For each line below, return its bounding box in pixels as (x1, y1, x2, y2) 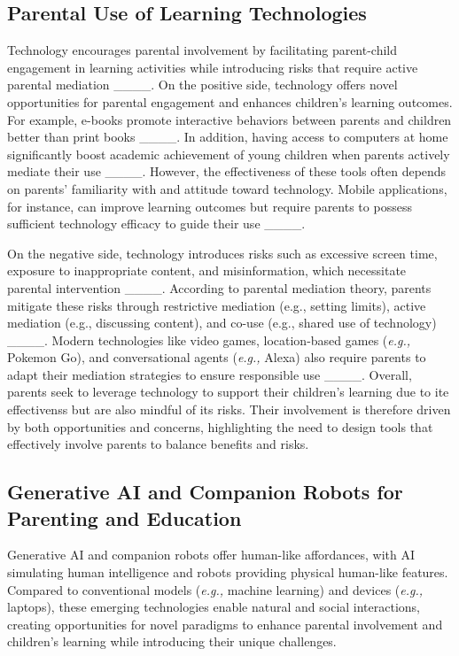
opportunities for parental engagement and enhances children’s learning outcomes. (7, 92, 453, 111)
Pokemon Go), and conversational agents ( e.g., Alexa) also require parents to (7, 348, 426, 367)
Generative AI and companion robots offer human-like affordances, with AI (7, 545, 416, 564)
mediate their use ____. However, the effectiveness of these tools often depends (7, 162, 447, 181)
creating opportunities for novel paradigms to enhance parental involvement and (7, 614, 443, 633)
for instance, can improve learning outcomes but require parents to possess (7, 197, 412, 215)
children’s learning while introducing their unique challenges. (7, 632, 337, 651)
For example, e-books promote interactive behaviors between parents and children (7, 110, 452, 128)
